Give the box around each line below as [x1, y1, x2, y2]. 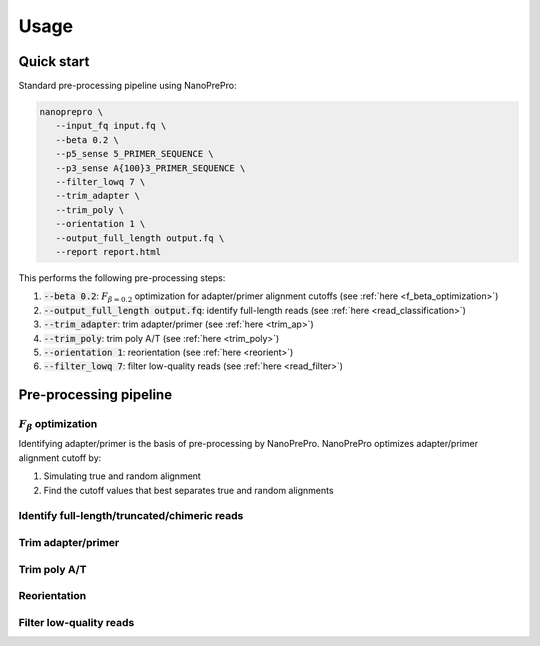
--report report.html [55, 246, 162, 257]
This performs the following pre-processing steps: [18, 271, 226, 284]
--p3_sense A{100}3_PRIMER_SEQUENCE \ [55, 162, 246, 174]
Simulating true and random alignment [43, 470, 202, 482]
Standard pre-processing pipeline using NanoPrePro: [18, 80, 237, 92]
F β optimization [18, 417, 98, 433]
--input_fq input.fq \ [55, 120, 167, 132]
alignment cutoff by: [18, 451, 102, 464]
